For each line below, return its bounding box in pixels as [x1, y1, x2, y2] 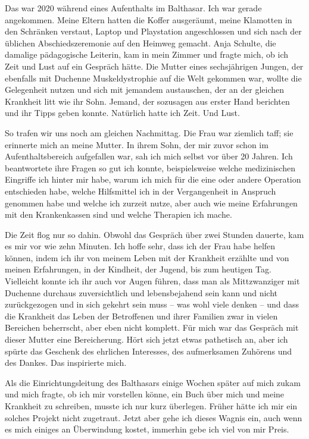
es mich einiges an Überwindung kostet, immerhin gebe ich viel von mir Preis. [5, 423, 289, 435]
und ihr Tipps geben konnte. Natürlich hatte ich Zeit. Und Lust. [5, 106, 240, 119]
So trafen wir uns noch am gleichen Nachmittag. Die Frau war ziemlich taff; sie [5, 126, 294, 139]
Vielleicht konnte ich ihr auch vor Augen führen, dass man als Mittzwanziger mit [5, 275, 300, 287]
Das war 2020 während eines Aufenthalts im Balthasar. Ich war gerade [5, 2, 262, 14]
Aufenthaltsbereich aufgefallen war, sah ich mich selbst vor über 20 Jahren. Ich [5, 150, 293, 162]
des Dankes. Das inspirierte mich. [5, 356, 127, 369]
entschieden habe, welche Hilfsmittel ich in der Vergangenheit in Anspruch [5, 184, 276, 197]
